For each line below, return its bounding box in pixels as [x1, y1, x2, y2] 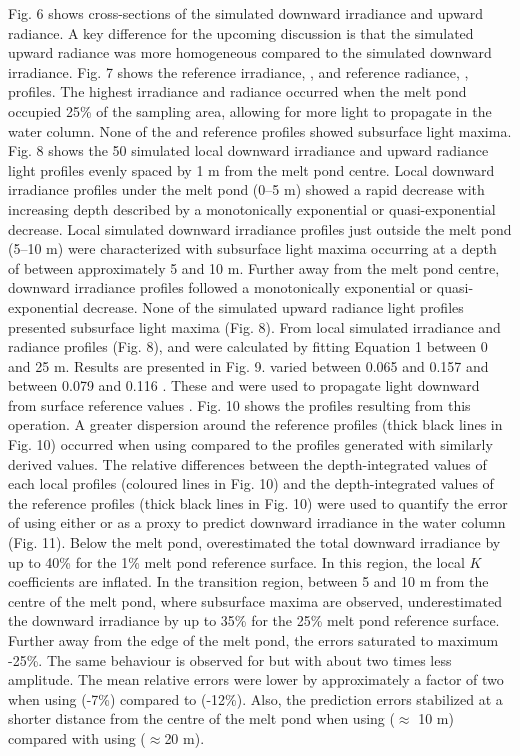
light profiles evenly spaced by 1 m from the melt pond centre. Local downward [8, 159, 495, 180]
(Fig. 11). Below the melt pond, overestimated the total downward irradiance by [8, 532, 501, 553]
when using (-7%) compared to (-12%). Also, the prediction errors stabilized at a [8, 688, 503, 709]
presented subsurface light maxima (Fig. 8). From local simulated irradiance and [8, 316, 501, 337]
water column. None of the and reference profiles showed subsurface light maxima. [8, 120, 512, 141]
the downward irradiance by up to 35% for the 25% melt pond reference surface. [8, 610, 500, 631]
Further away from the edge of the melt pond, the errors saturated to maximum [8, 630, 499, 650]
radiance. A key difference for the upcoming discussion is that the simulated [8, 22, 474, 43]
